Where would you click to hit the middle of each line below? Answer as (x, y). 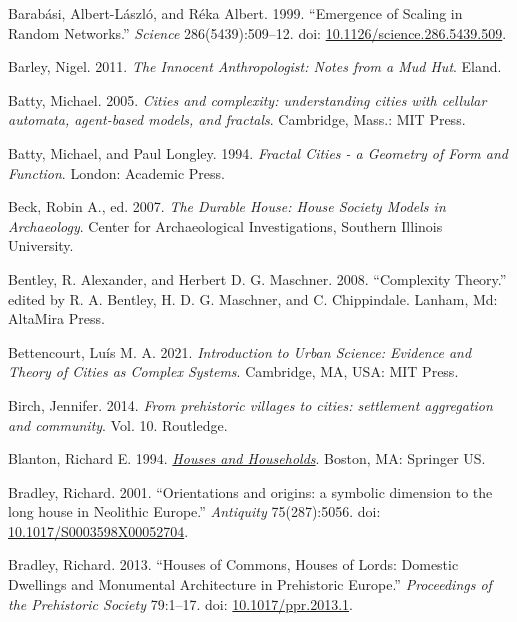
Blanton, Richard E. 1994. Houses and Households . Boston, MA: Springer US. (247, 458)
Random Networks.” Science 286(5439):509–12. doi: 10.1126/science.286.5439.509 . (257, 32)
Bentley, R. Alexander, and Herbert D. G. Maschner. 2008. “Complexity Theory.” (257, 278)
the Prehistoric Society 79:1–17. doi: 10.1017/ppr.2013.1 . (180, 603)
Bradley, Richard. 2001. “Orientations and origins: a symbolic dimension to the (250, 491)
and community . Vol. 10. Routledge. (118, 424)
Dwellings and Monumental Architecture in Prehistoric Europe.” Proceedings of (250, 584)
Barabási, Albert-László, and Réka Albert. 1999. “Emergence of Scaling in (235, 13)
